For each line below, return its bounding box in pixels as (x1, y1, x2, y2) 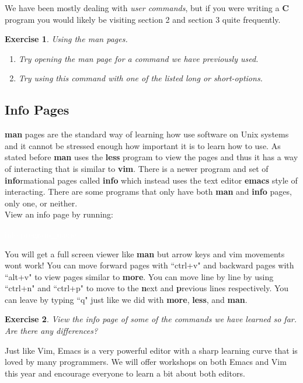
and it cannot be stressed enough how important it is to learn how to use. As (5, 139, 281, 151)
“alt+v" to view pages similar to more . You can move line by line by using (5, 270, 274, 282)
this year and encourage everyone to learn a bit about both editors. (5, 367, 245, 379)
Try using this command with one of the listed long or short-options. (18, 72, 263, 84)
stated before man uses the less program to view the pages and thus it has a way (5, 151, 298, 163)
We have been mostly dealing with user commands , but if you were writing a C (5, 2, 289, 13)
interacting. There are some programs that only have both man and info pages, (5, 185, 292, 198)
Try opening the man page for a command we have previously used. (18, 52, 259, 64)
